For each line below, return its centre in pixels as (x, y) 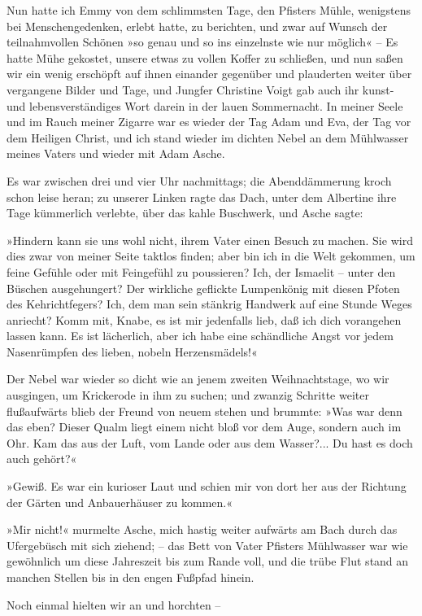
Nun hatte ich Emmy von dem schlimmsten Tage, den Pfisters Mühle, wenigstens (209, 10)
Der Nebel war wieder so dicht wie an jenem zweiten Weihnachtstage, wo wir (198, 379)
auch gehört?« (42, 459)
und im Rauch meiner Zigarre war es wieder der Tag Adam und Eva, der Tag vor (209, 122)
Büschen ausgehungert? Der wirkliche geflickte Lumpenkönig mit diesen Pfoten (203, 288)
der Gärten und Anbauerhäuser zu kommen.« (120, 502)
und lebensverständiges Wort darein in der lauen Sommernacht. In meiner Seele (205, 105)
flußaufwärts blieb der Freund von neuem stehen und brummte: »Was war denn (204, 411)
